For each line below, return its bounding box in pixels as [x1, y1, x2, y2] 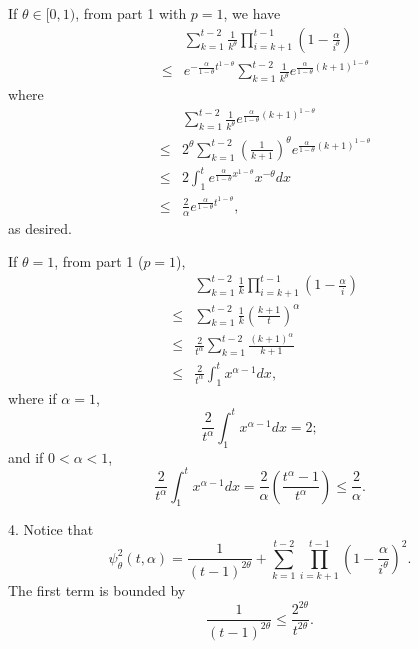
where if [8, 387, 57, 408]
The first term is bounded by [8, 580, 186, 601]
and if [8, 446, 44, 467]
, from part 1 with [75, 3, 187, 23]
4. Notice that [8, 519, 94, 540]
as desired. [8, 217, 72, 238]
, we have [223, 3, 281, 23]
